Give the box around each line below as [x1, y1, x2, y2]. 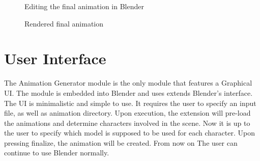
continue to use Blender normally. [4, 147, 109, 158]
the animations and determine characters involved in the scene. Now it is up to [4, 117, 250, 128]
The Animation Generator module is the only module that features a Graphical [4, 77, 252, 88]
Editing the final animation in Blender [24, 1, 144, 11]
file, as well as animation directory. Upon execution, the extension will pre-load [4, 108, 251, 118]
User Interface [4, 48, 106, 69]
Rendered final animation [24, 18, 104, 29]
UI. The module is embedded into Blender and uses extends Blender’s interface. [4, 87, 253, 98]
